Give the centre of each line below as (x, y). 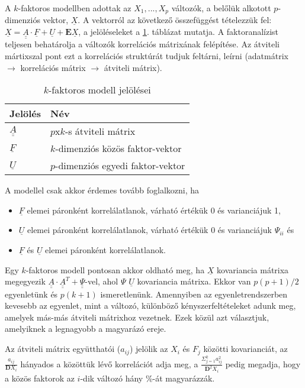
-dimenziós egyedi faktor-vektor (120, 166)
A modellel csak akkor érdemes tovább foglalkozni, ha (102, 190)
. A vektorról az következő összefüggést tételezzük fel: (175, 20)
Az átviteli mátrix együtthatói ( (63, 349)
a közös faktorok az (40, 378)
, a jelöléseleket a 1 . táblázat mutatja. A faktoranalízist (179, 32)
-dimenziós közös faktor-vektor (118, 148)
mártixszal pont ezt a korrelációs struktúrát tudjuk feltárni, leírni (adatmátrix (147, 56)
